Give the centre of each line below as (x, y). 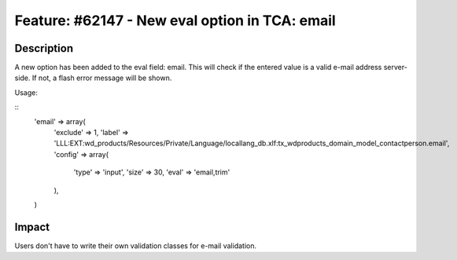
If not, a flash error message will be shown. (102, 78)
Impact (32, 227)
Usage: (26, 92)
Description (44, 48)
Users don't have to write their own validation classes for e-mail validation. (136, 245)
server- (396, 68)
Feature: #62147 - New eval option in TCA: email (175, 20)
